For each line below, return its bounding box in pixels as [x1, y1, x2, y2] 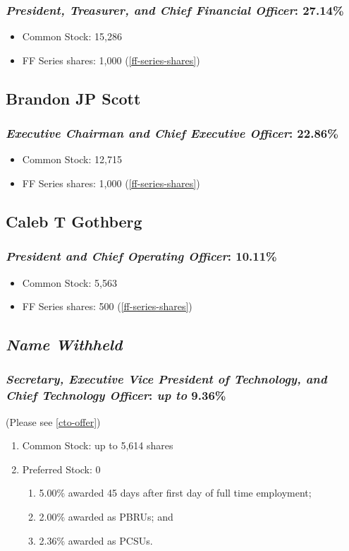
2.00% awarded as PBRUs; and [39, 509, 173, 524]
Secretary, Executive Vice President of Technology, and [6, 370, 327, 388]
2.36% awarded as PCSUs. [39, 533, 153, 547]
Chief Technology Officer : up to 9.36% [6, 386, 226, 404]
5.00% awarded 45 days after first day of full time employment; [39, 485, 312, 500]
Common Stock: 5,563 [22, 275, 117, 290]
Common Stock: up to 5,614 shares [22, 438, 173, 453]
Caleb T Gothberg [6, 210, 142, 232]
